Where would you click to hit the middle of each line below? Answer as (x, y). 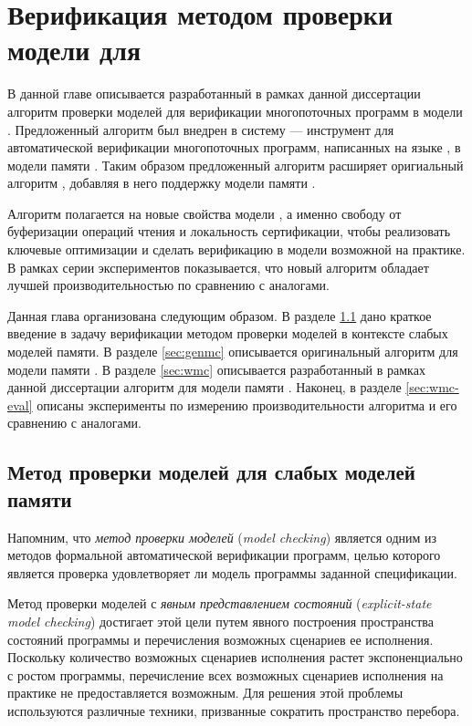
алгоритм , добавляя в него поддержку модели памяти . (162, 183)
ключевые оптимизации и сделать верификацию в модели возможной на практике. (236, 249)
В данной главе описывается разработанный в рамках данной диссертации (214, 93)
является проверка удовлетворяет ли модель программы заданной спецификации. (232, 572)
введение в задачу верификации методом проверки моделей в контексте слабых (228, 333)
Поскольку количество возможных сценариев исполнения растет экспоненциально (235, 657)
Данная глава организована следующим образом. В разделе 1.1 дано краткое (220, 315)
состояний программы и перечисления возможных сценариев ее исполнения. (220, 639)
